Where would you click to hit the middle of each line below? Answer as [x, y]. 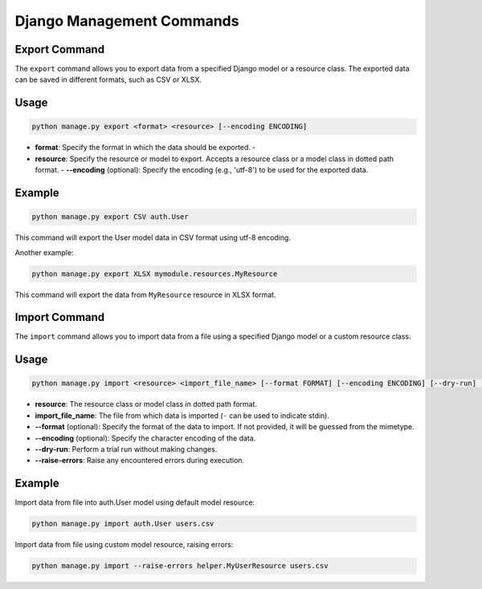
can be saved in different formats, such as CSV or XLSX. [108, 79]
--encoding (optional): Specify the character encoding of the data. [145, 438]
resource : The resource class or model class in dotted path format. [146, 404]
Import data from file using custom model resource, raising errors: [124, 545]
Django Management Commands [127, 21]
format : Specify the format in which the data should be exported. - [145, 148]
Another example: [44, 252]
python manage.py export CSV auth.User [110, 217]
